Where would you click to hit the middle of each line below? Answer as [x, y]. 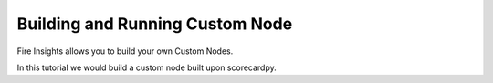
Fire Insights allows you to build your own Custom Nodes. [125, 51]
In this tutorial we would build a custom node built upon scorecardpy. [147, 67]
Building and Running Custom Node [155, 24]
